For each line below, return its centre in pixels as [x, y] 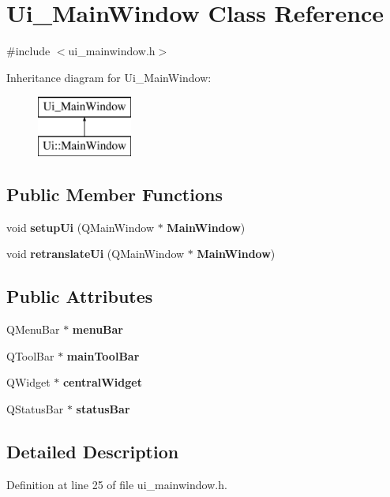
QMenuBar [33, 329]
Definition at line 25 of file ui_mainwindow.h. [117, 484]
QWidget [28, 382]
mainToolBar [103, 355]
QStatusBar [35, 408]
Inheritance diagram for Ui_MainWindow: [109, 77]
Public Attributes [80, 296]
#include [28, 51]
